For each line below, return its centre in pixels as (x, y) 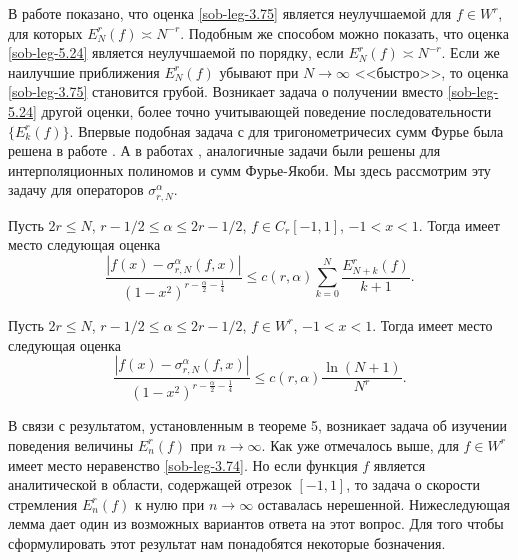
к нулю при (169, 503)
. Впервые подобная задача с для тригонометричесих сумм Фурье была (286, 130)
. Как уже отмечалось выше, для (360, 444)
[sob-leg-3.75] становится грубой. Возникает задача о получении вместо (225, 91)
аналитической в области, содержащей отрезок (150, 484)
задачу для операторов (76, 189)
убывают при (259, 71)
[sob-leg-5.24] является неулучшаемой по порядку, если (176, 52)
